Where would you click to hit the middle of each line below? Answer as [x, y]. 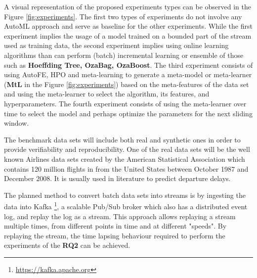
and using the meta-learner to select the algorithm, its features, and [107, 94]
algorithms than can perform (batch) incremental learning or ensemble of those [124, 55]
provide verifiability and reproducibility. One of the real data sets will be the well [127, 149]
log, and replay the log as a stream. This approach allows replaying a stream [120, 216]
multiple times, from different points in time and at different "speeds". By [115, 226]
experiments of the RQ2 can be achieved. [67, 245]
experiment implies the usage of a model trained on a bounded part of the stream [128, 35]
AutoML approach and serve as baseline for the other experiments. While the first [128, 26]
